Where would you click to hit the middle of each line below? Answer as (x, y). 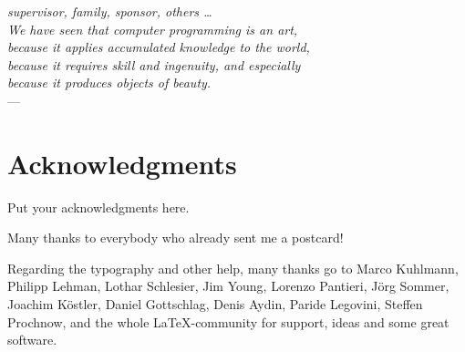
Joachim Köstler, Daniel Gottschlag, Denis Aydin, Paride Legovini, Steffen (215, 304)
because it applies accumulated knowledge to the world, (159, 47)
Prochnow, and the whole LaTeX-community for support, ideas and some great (228, 321)
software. (32, 340)
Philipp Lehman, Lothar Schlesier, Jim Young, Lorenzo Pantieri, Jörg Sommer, (228, 286)
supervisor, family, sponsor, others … (110, 11)
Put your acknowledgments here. (98, 207)
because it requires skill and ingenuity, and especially (154, 64)
